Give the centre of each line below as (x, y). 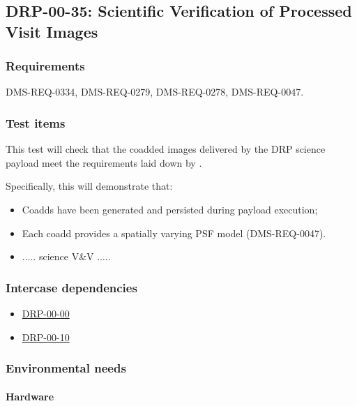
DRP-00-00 (46, 313)
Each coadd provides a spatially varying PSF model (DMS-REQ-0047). (174, 233)
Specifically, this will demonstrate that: (89, 186)
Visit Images (52, 31)
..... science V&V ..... (66, 256)
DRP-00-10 (46, 337)
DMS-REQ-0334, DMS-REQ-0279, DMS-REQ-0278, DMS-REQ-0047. (155, 92)
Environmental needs (66, 368)
